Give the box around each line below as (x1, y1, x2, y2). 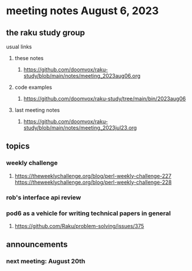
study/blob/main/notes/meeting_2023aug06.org (23, 72, 141, 79)
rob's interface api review (6, 193, 82, 201)
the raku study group (6, 28, 86, 38)
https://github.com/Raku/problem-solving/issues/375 (14, 222, 145, 229)
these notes (14, 55, 44, 61)
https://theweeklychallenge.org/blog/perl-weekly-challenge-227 (14, 172, 172, 179)
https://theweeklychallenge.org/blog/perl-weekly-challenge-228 (14, 179, 172, 186)
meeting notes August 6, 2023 (6, 4, 159, 18)
